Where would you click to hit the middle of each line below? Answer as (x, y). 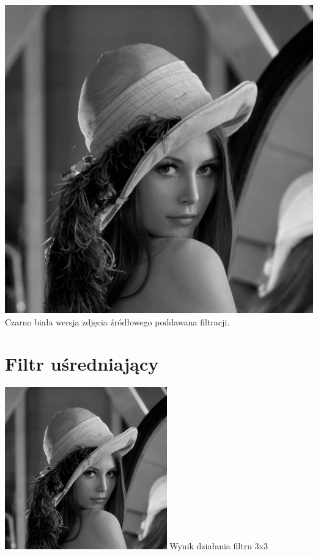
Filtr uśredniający (82, 364)
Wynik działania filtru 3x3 (219, 545)
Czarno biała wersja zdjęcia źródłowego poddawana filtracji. (117, 321)
